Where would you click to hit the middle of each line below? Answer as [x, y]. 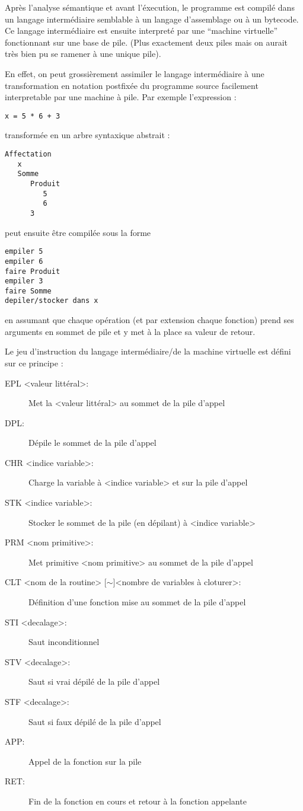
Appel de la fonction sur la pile [85, 761]
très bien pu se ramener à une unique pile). [83, 54]
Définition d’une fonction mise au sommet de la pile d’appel [137, 602]
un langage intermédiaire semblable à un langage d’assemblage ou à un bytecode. [152, 19]
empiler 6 [24, 261]
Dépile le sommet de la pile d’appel [93, 443]
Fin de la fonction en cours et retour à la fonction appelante [138, 801]
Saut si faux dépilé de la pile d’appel [95, 721]
